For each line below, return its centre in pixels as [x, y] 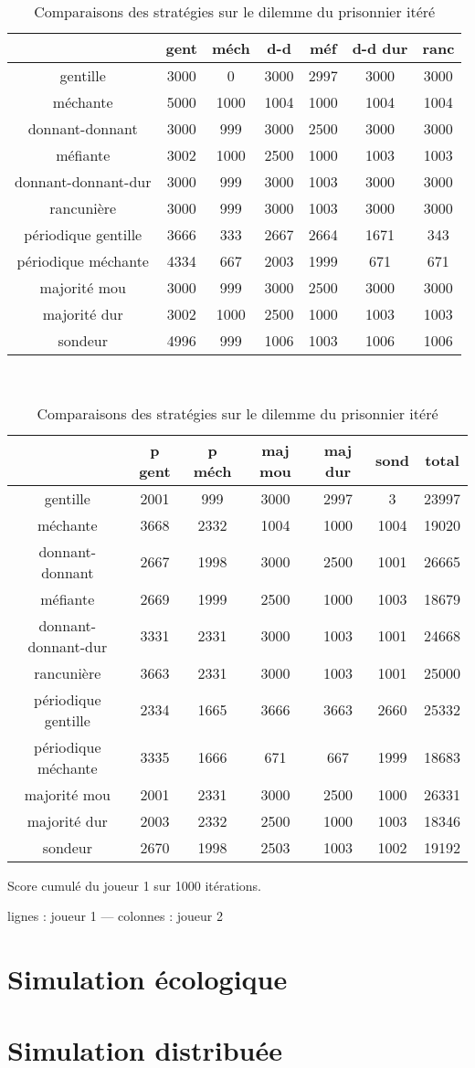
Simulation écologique [148, 978]
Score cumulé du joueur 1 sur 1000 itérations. [134, 885]
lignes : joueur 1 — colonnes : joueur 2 [115, 916]
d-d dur [380, 48]
